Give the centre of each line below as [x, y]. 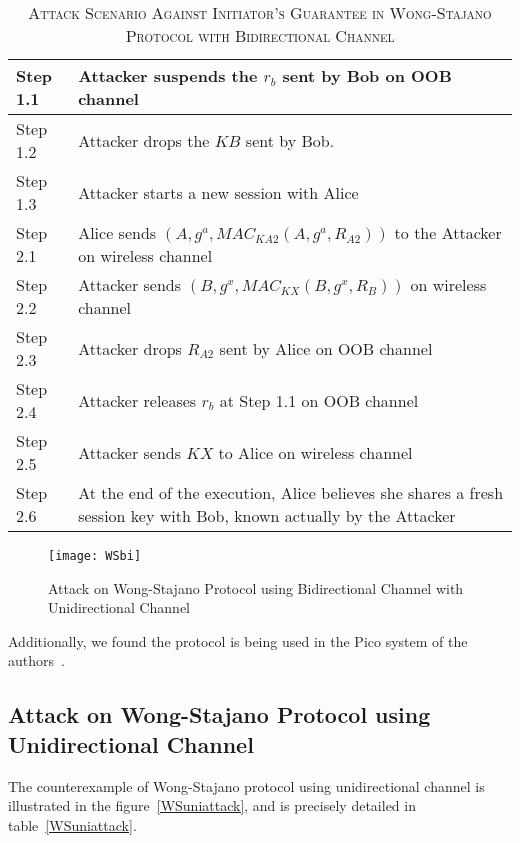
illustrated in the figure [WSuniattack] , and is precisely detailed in [212, 805]
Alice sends [117, 232]
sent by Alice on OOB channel [326, 348]
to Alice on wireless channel [315, 452]
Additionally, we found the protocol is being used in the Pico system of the [238, 640]
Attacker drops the [144, 140]
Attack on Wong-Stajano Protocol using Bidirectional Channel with [256, 587]
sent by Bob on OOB [367, 75]
